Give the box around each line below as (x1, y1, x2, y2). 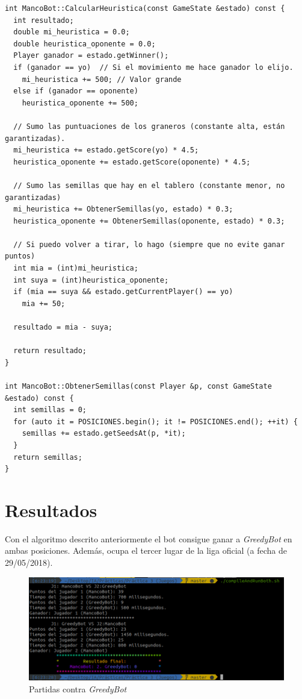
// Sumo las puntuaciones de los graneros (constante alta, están (13, 122, 285, 131)
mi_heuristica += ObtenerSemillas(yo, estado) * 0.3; (13, 205, 233, 214)
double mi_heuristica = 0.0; (13, 28, 130, 37)
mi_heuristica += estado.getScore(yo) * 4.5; (13, 146, 199, 155)
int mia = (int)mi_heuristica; (13, 264, 138, 273)
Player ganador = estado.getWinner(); (13, 51, 169, 60)
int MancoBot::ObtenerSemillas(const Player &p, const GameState (5, 382, 272, 390)
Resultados (5, 497, 97, 522)
